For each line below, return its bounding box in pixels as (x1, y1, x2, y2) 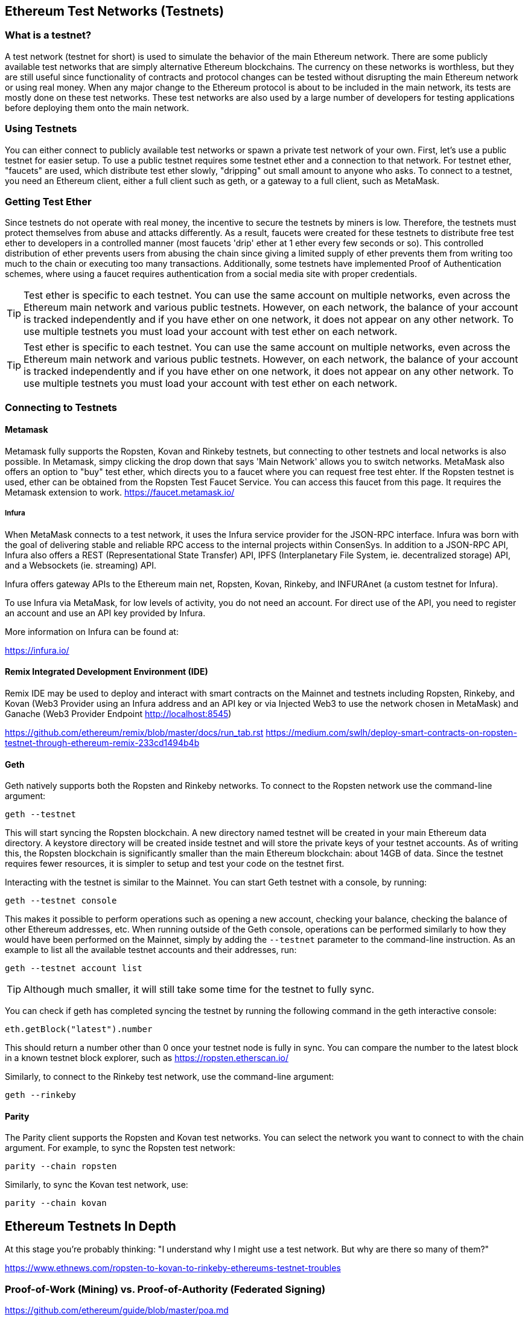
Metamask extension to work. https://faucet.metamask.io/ (5, 486, 235, 497)
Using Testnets (5, 123, 77, 135)
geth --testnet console (5, 896, 117, 906)
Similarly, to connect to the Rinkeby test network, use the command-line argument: (5, 1071, 334, 1082)
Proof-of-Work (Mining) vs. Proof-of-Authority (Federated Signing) (5, 1283, 326, 1295)
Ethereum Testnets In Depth (5, 1218, 176, 1234)
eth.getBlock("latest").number (5, 1024, 153, 1035)
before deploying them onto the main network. (5, 102, 189, 113)
